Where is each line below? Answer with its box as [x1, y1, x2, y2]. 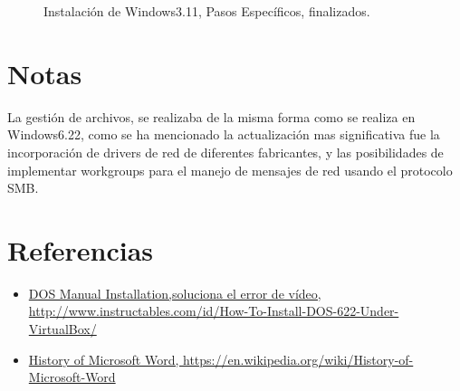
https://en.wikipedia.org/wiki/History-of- [183, 349, 414, 368]
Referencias [7, 231, 154, 268]
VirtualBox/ [28, 319, 97, 338]
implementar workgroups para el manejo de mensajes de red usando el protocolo [7, 160, 453, 179]
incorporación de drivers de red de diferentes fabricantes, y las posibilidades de [7, 142, 444, 161]
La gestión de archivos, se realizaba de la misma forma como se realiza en [7, 107, 416, 126]
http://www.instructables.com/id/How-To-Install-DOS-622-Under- [28, 301, 399, 320]
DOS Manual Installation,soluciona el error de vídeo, [28, 283, 321, 302]
